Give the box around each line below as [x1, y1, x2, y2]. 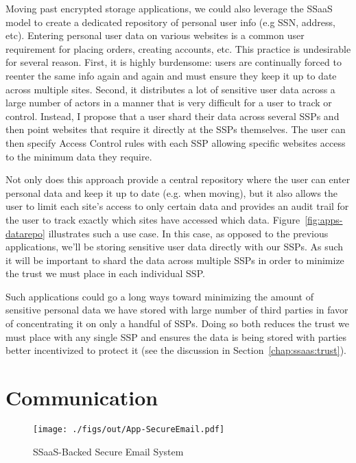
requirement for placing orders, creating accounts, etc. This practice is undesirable [5, 41, 351, 56]
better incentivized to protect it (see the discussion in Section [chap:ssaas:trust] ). [5, 343, 346, 357]
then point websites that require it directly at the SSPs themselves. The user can [5, 122, 346, 136]
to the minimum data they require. [5, 149, 152, 163]
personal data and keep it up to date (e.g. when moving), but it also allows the [5, 185, 338, 200]
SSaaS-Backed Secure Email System [33, 444, 184, 458]
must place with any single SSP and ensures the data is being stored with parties [5, 329, 347, 344]
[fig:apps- [305, 212, 343, 226]
